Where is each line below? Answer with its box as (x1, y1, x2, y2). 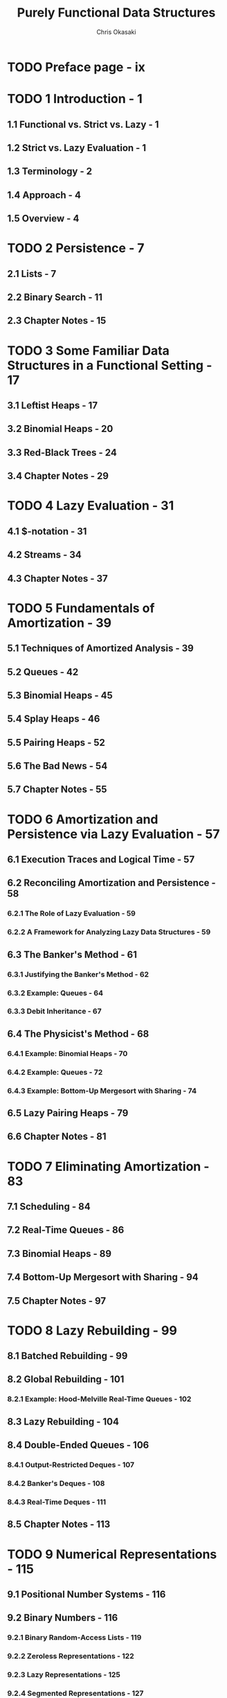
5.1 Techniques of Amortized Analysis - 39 (7, 643, 194, 654)
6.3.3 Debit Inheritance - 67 (7, 1006, 102, 1016)
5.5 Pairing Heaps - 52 (7, 736, 106, 749)
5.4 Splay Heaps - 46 (7, 713, 100, 725)
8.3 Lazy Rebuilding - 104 (7, 1415, 120, 1427)
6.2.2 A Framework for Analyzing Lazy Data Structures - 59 (7, 927, 211, 937)
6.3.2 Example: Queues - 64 (7, 988, 104, 998)
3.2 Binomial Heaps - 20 (7, 423, 113, 435)
